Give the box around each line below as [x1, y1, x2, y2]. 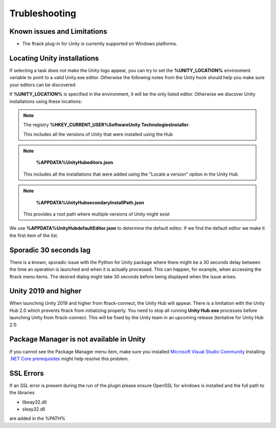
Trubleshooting [9, 8, 77, 19]
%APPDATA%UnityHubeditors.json [36, 159, 113, 165]
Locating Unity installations [9, 54, 99, 62]
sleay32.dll [22, 406, 45, 412]
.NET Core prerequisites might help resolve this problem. [9, 355, 129, 362]
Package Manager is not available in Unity [9, 335, 146, 344]
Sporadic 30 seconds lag [9, 246, 90, 254]
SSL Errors [9, 369, 44, 377]
